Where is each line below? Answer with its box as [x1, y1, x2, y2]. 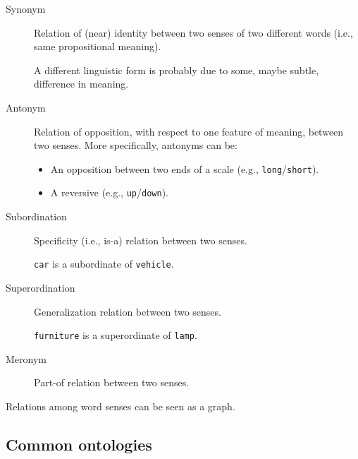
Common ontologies [6, 433, 152, 455]
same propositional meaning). [34, 39, 161, 54]
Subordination [6, 209, 67, 224]
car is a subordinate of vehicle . [34, 256, 174, 271]
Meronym [6, 351, 47, 366]
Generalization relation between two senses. [34, 304, 221, 318]
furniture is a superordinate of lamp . [34, 328, 197, 342]
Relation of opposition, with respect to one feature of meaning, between [34, 124, 344, 138]
